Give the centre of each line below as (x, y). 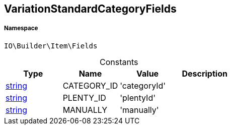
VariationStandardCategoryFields (90, 9)
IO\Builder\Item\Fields (51, 46)
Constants (119, 62)
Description (205, 73)
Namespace (21, 28)
